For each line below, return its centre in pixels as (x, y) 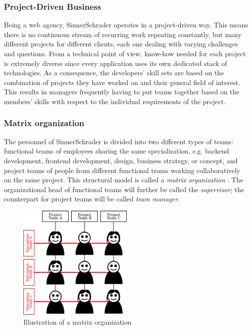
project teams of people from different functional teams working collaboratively (122, 170)
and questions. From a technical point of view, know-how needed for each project (125, 53)
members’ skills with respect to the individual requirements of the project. (115, 101)
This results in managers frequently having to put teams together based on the (122, 92)
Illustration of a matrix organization (78, 321)
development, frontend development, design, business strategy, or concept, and (121, 160)
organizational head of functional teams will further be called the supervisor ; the (124, 189)
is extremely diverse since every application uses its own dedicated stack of (116, 63)
